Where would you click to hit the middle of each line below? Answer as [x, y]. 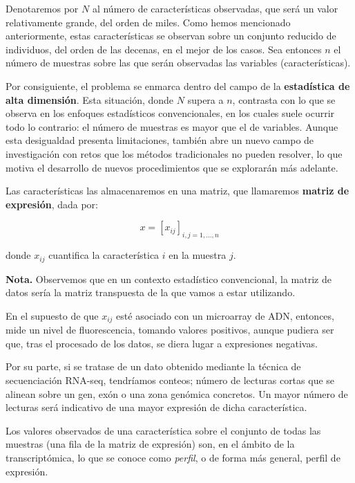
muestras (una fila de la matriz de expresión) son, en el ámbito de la [150, 444]
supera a [205, 99]
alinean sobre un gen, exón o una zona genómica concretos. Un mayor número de [177, 393]
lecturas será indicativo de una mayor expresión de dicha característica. [156, 407]
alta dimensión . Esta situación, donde [90, 99]
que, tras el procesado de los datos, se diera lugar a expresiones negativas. [162, 343]
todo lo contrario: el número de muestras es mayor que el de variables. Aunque [172, 126]
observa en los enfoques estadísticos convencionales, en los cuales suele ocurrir [170, 113]
